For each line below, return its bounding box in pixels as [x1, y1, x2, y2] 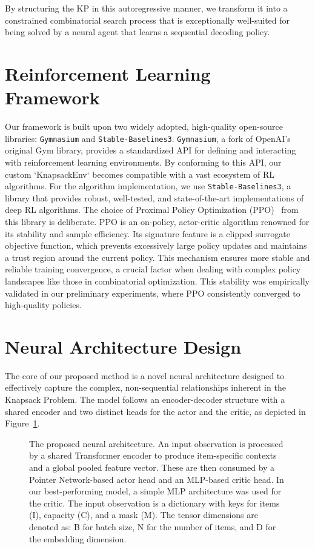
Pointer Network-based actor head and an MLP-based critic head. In [29, 473, 284, 485]
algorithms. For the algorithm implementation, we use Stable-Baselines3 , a [5, 180, 291, 192]
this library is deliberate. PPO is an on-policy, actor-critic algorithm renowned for [5, 215, 310, 227]
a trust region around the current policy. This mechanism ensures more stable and [5, 251, 310, 263]
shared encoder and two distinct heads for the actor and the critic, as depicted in [5, 405, 306, 417]
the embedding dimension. [29, 532, 127, 545]
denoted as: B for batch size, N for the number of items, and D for [29, 520, 276, 533]
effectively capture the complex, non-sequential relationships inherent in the [5, 381, 286, 394]
